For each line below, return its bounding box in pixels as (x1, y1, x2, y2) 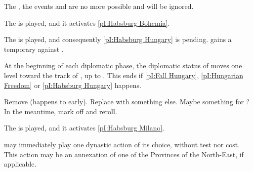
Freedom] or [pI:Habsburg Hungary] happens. (4, 80, 141, 90)
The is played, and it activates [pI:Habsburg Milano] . (4, 123, 165, 133)
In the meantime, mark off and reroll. (4, 106, 117, 116)
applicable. (4, 159, 37, 169)
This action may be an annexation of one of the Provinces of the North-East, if (4, 149, 244, 159)
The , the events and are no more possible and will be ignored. (4, 1, 194, 11)
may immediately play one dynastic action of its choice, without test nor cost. (4, 139, 240, 149)
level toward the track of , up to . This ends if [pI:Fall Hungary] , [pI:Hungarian (4, 70, 243, 80)
